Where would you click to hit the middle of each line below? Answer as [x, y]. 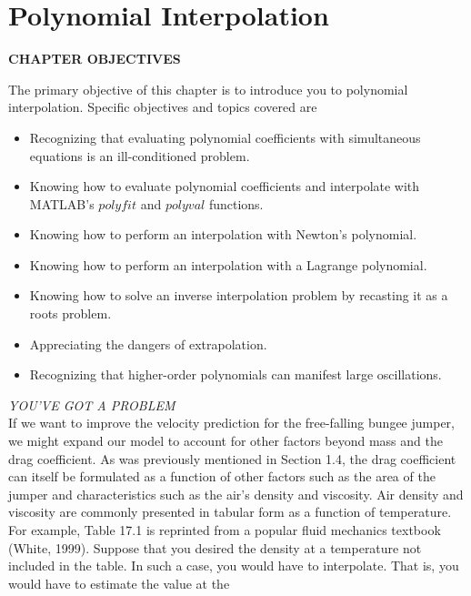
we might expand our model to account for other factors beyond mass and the [225, 441]
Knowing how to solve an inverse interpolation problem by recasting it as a [239, 295]
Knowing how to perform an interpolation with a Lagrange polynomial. [228, 264]
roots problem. [70, 313]
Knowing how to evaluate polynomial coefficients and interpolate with [225, 186]
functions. [236, 203]
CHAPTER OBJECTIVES [95, 59]
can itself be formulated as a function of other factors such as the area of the [222, 476]
